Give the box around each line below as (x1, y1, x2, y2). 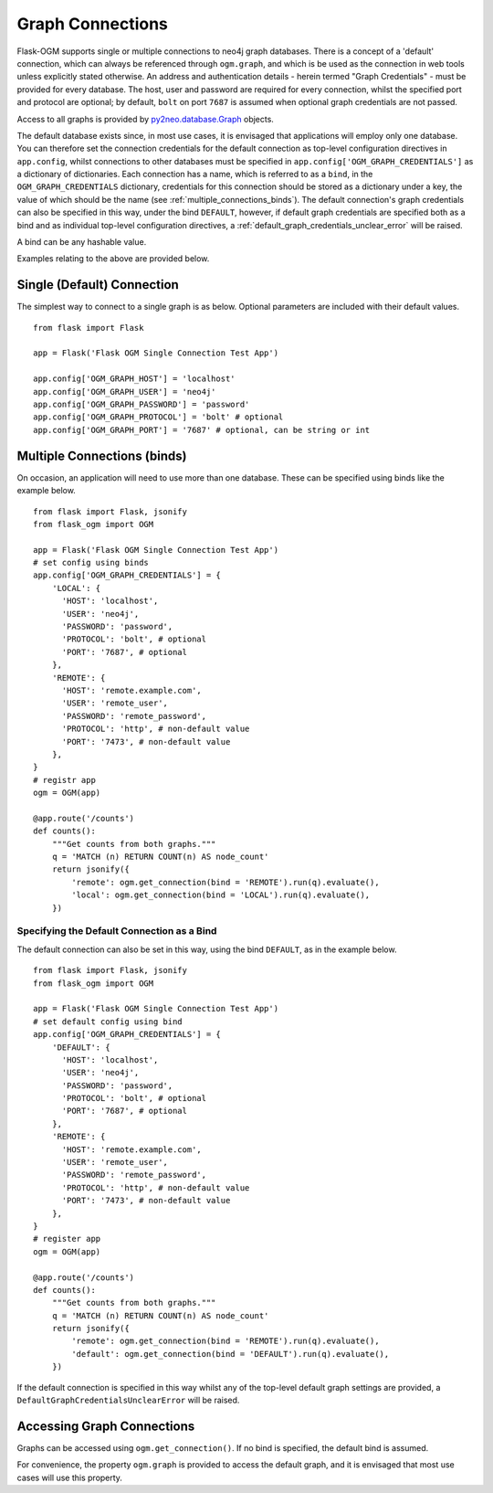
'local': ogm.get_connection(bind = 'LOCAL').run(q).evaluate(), (71, 890, 371, 900)
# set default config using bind (33, 1016, 183, 1027)
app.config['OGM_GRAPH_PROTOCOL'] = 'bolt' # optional (33, 412, 284, 422)
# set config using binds (33, 557, 150, 568)
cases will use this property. (16, 1472, 123, 1483)
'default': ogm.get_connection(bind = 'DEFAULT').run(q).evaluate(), (71, 1349, 390, 1359)
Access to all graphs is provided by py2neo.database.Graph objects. (16, 113, 274, 124)
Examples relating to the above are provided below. (16, 253, 210, 264)
